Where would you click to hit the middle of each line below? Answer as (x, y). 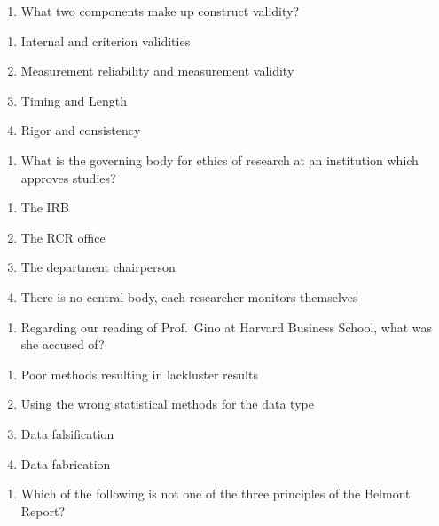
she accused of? (63, 344)
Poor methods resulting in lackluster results (139, 374)
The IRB (45, 207)
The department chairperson (98, 267)
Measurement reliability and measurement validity (157, 71)
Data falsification (67, 433)
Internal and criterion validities (106, 40)
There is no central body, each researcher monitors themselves (189, 296)
